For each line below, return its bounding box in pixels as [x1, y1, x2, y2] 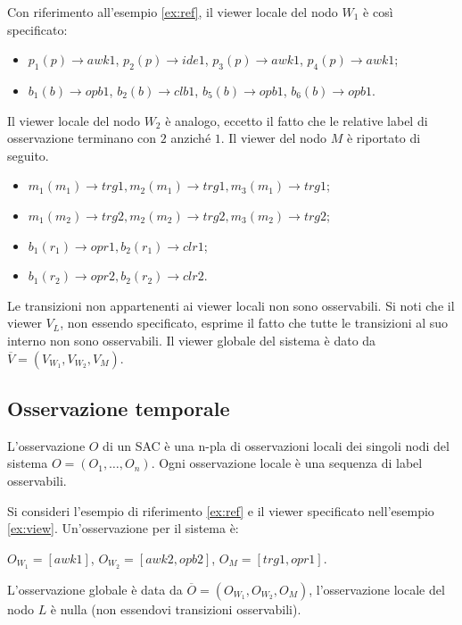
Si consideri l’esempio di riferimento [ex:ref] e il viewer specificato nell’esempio [7, 501, 434, 520]
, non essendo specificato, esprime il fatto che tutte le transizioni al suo [60, 313, 449, 332]
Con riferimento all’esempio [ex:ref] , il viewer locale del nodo [7, 3, 338, 21]
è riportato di [346, 129, 421, 147]
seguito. [7, 146, 49, 164]
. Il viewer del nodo [220, 129, 327, 147]
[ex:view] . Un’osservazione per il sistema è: [7, 519, 239, 537]
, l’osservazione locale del [309, 579, 445, 598]
